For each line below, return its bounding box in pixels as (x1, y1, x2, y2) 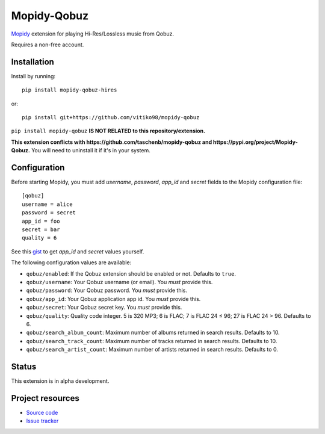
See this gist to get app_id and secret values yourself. (11, 247, 144, 255)
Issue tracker (26, 417, 59, 424)
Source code (26, 409, 58, 416)
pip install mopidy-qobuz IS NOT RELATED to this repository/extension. (11, 127, 206, 135)
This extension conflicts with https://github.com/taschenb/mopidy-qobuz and (11, 138, 212, 146)
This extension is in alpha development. (11, 377, 110, 385)
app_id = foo (22, 217, 60, 225)
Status (11, 361, 37, 371)
